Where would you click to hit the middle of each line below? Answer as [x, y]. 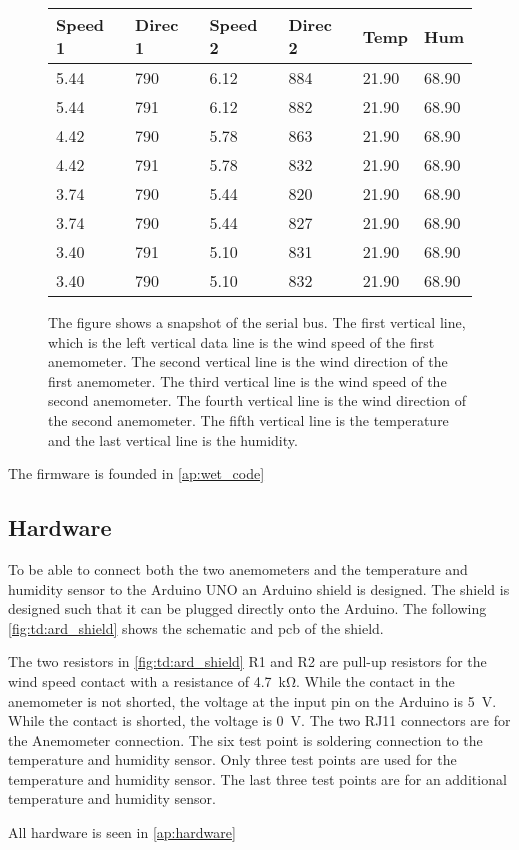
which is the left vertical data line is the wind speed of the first [241, 341]
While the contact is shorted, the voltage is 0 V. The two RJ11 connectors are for [259, 720]
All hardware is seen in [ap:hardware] [122, 832]
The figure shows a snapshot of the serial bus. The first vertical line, [257, 322]
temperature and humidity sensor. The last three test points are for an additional [257, 778]
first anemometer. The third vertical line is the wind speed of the [247, 380]
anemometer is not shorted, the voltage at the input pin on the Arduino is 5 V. [252, 700]
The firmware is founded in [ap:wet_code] [136, 473]
